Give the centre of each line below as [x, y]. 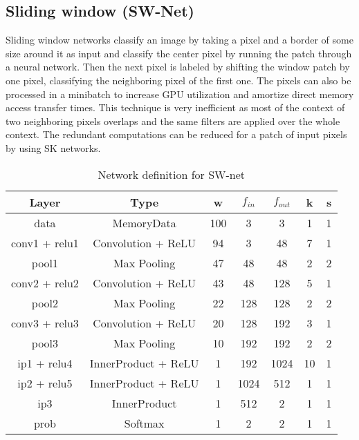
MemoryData [144, 222]
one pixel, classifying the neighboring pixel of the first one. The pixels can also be [178, 80]
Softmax [144, 423]
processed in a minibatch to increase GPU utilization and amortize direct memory [180, 94]
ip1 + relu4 [45, 363]
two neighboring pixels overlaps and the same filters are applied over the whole [173, 121]
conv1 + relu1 [45, 242]
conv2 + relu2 [45, 283]
